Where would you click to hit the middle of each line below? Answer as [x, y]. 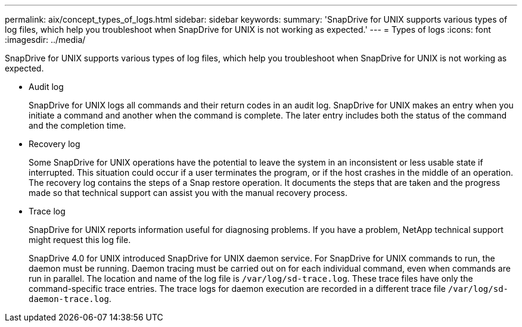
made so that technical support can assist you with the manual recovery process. [188, 193]
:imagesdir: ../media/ [45, 40]
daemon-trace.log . [70, 299]
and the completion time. [77, 125]
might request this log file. [80, 240]
